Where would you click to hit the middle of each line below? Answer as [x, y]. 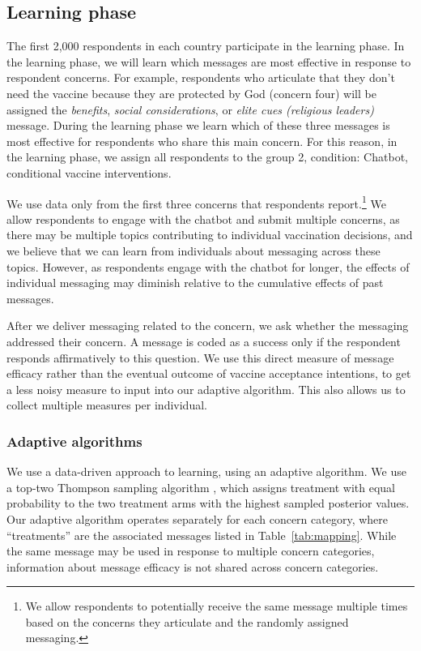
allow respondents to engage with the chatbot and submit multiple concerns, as [203, 218]
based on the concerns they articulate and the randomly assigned [187, 621]
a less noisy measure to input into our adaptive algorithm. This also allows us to [206, 389]
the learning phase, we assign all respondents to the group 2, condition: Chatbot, [207, 157]
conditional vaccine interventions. [89, 172]
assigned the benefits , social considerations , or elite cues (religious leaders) [190, 109]
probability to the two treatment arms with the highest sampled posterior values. [208, 503]
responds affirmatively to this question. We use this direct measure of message [200, 357]
